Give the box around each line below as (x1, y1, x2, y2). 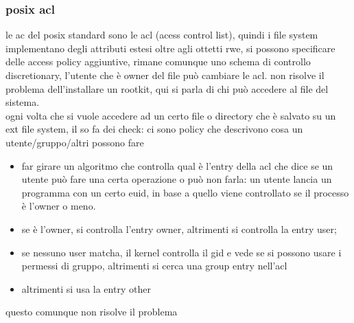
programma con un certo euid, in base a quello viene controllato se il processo (21, 185, 349, 199)
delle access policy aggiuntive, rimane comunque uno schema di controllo (5, 54, 311, 69)
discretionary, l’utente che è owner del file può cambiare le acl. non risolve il (5, 68, 324, 82)
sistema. (5, 95, 40, 109)
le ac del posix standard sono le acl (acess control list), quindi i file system (5, 27, 318, 42)
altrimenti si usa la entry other (21, 281, 151, 296)
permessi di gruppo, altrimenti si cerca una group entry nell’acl (21, 258, 287, 273)
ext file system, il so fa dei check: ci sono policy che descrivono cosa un (5, 122, 303, 136)
